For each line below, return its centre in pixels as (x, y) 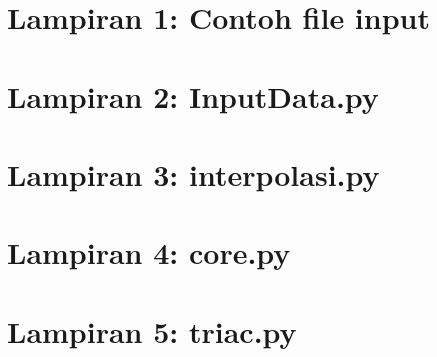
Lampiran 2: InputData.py (193, 95)
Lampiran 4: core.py (149, 252)
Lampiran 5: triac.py (152, 330)
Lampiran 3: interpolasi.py (193, 173)
